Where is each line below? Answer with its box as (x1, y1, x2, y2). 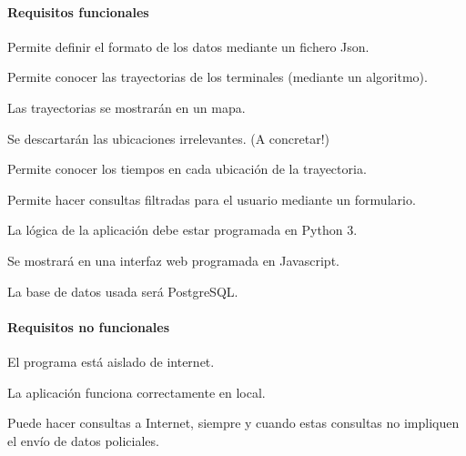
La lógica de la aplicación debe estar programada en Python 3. (7, 220, 358, 239)
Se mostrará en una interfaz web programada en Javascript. (7, 250, 339, 269)
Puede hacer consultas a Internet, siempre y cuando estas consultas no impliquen (7, 413, 460, 432)
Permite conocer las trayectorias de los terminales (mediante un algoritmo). (7, 67, 428, 86)
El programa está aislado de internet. (7, 351, 215, 370)
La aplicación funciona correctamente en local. (7, 382, 266, 401)
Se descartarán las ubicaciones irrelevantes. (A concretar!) (7, 128, 330, 147)
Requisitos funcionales (7, 2, 149, 21)
